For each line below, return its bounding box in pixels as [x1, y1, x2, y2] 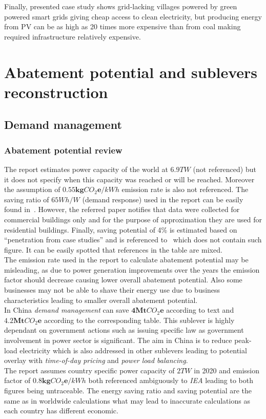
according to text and [166, 304, 234, 315]
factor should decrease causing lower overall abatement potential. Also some [4, 274, 242, 285]
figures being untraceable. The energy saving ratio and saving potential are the [4, 385, 252, 395]
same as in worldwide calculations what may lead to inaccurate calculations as [4, 395, 250, 406]
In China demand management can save [4, 304, 129, 315]
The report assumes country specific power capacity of [4, 365, 175, 375]
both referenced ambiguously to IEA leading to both [88, 375, 253, 386]
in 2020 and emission [194, 365, 259, 375]
